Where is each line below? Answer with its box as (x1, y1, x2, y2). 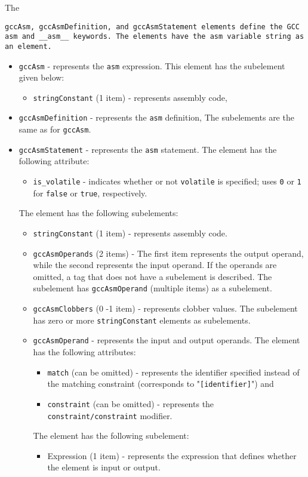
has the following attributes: (33, 346, 136, 358)
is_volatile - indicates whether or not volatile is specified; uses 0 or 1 (33, 175, 301, 187)
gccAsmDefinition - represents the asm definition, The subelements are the (19, 111, 294, 124)
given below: (19, 71, 64, 84)
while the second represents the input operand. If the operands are (33, 258, 277, 271)
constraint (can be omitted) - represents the (47, 397, 214, 410)
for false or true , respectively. (33, 186, 147, 199)
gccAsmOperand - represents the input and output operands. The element (33, 334, 300, 346)
